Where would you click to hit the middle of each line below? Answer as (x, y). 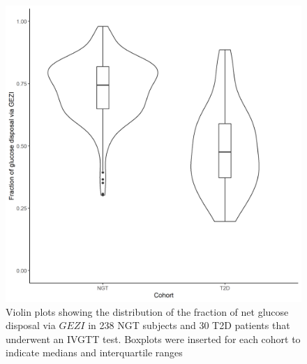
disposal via (31, 325)
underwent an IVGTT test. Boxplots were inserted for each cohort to (153, 338)
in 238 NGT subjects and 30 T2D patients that (189, 325)
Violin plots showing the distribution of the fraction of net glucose (147, 311)
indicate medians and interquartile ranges (94, 352)
